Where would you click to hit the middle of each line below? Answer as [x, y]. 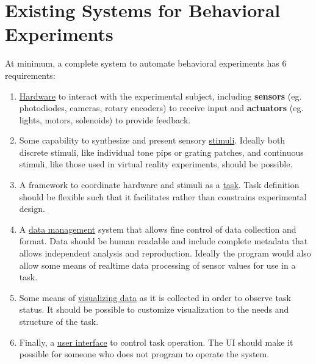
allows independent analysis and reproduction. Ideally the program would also [165, 253]
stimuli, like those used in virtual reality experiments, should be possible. [156, 164]
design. [32, 209]
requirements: [30, 75]
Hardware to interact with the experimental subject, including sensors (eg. [160, 96]
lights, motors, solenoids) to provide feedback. [105, 119]
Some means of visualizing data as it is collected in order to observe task [155, 297]
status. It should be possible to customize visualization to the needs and [154, 309]
